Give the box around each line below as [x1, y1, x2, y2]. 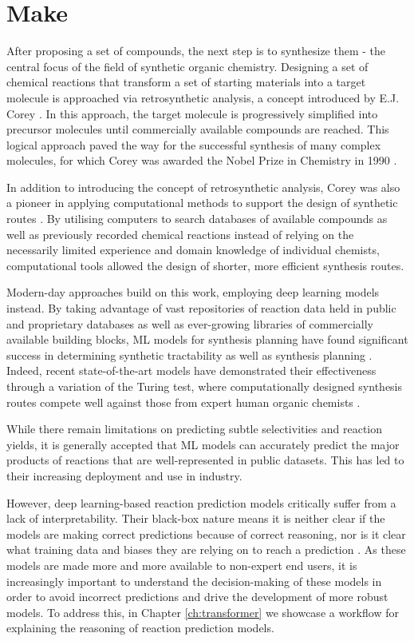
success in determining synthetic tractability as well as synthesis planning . [6, 346, 373, 363]
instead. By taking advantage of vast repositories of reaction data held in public [6, 300, 396, 317]
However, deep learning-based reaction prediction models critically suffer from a [6, 494, 396, 511]
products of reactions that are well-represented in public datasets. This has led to [6, 452, 404, 468]
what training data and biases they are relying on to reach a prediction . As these [6, 541, 406, 558]
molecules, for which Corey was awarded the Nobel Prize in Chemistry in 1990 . [6, 152, 397, 169]
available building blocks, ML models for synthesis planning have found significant [6, 331, 408, 348]
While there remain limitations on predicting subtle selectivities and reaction [6, 420, 383, 437]
